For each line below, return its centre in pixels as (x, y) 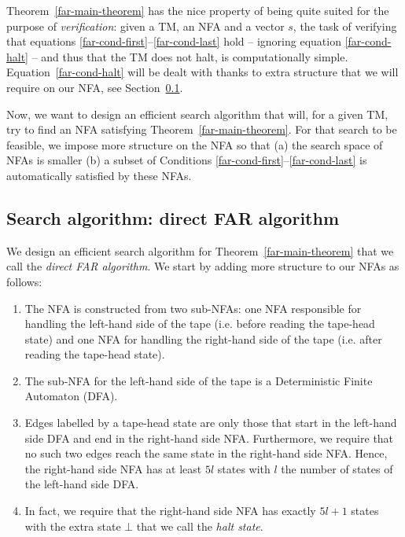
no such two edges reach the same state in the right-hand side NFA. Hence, (206, 453)
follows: (24, 281)
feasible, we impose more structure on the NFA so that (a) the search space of (195, 144)
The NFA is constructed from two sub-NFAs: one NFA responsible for (193, 308)
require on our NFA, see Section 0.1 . (95, 87)
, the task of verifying (345, 26)
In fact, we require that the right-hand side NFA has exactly (170, 511)
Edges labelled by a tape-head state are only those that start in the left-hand (211, 423)
